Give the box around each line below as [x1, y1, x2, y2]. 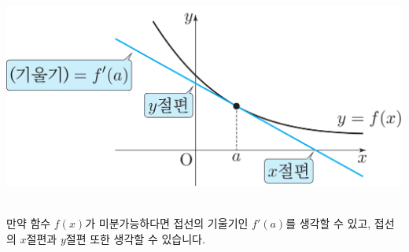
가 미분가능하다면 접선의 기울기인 [85, 215, 249, 232]
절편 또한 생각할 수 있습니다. [65, 230, 205, 246]
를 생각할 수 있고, [286, 215, 371, 232]
